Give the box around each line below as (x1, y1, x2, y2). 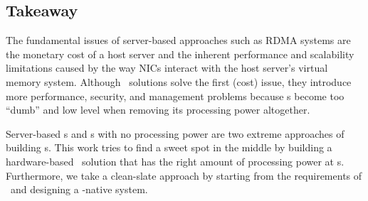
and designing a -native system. (10, 182, 148, 197)
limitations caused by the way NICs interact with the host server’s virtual (6, 60, 328, 75)
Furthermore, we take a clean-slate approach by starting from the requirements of (6, 168, 362, 183)
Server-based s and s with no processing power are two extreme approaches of (6, 126, 345, 141)
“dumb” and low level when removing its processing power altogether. (6, 102, 310, 117)
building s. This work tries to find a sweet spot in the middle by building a (6, 140, 332, 155)
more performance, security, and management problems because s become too (6, 88, 345, 103)
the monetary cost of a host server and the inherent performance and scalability (6, 46, 354, 61)
